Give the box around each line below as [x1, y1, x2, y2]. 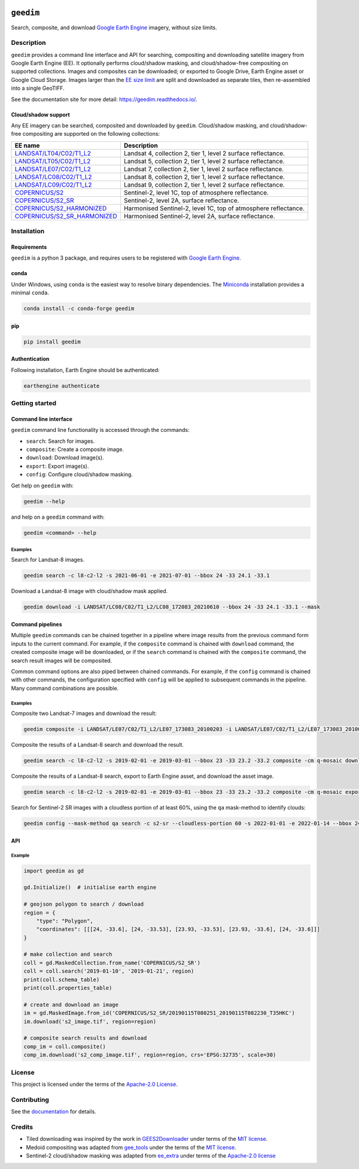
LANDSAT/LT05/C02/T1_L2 [14, 157, 91, 165]
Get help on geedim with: [11, 482, 74, 489]
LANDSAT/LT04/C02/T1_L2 [14, 149, 91, 157]
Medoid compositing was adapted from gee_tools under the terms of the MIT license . [26, 1143, 236, 1151]
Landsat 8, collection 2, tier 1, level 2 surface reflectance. [123, 172, 285, 181]
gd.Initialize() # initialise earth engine [23, 884, 157, 891]
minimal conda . [11, 289, 49, 296]
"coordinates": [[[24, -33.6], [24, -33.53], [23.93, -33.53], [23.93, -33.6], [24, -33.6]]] [36, 926, 320, 933]
